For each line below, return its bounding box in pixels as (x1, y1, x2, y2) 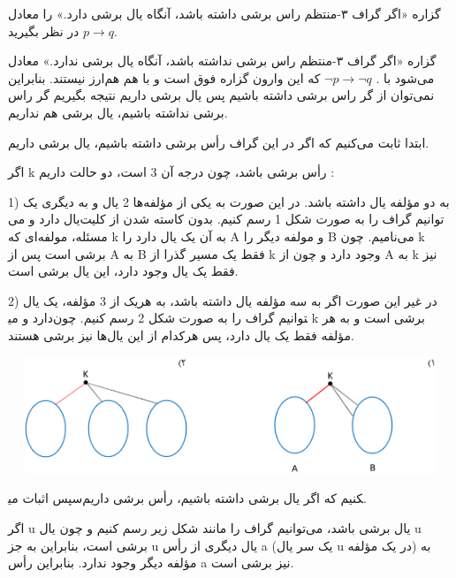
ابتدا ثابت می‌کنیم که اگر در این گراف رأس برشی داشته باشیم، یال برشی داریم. (8, 133, 429, 151)
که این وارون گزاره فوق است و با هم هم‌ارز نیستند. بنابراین (8, 68, 321, 87)
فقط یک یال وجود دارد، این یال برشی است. (8, 262, 239, 280)
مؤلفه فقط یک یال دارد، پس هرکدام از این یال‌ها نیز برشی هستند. (8, 325, 354, 344)
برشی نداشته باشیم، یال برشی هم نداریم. (8, 103, 228, 121)
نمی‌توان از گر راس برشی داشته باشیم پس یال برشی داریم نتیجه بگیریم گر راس (8, 86, 435, 104)
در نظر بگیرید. (8, 21, 118, 40)
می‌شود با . (376, 68, 435, 87)
